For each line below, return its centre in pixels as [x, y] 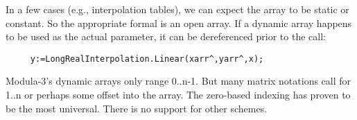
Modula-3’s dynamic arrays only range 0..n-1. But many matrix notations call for [178, 81]
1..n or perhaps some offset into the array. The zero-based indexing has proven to [178, 95]
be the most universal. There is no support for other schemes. [137, 108]
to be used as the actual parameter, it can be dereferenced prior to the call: [166, 36]
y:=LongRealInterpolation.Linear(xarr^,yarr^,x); [147, 59]
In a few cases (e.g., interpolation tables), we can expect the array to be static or [177, 9]
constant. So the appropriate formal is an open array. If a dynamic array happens [179, 23]
